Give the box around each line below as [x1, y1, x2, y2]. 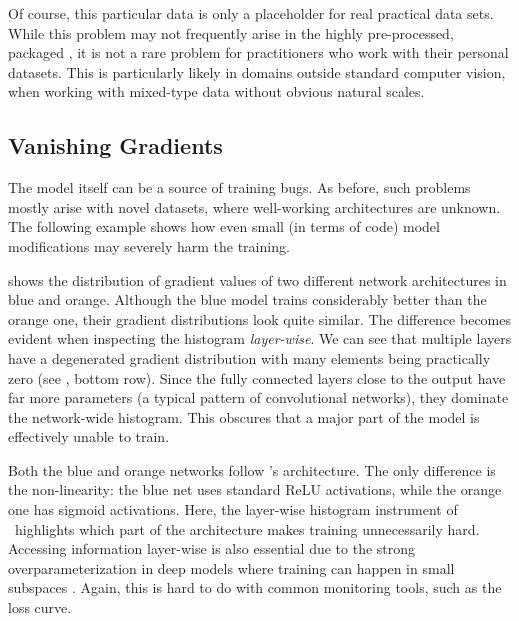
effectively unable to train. [8, 426, 170, 447]
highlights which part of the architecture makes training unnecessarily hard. [14, 518, 480, 539]
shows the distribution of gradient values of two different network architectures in [8, 269, 507, 290]
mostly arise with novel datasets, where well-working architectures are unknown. [8, 196, 501, 217]
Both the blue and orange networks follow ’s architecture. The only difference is [8, 459, 496, 480]
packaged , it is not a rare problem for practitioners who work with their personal [8, 42, 509, 63]
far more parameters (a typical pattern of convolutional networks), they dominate [8, 387, 509, 408]
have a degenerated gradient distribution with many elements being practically [8, 347, 491, 368]
